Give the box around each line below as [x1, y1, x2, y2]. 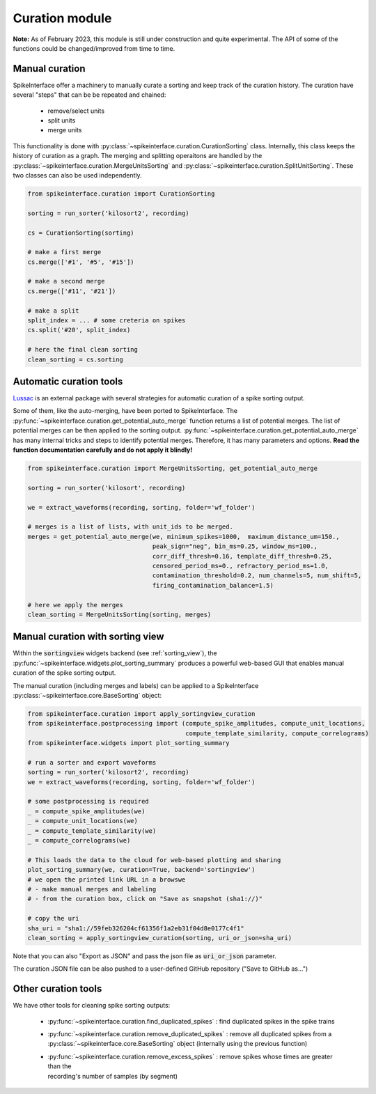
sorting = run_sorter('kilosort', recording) [27, 484, 186, 492]
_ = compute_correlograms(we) [27, 836, 131, 845]
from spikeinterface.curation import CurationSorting [27, 189, 215, 198]
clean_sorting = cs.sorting [27, 355, 123, 364]
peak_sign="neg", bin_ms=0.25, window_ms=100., [152, 542, 318, 550]
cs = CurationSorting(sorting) [27, 228, 135, 237]
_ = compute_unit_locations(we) [27, 817, 139, 825]
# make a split [27, 306, 79, 315]
